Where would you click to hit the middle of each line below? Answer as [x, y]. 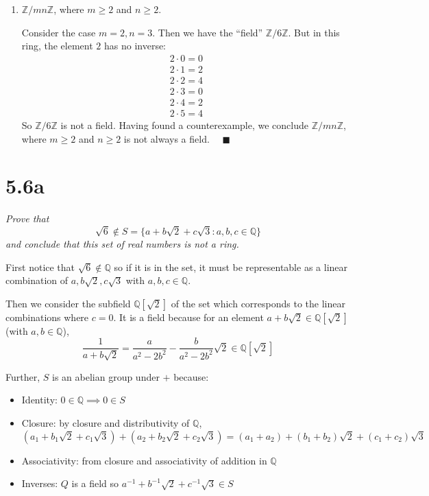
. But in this [314, 32]
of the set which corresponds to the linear [258, 303]
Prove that [27, 219]
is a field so [95, 483]
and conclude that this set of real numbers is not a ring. [122, 244]
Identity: [39, 400]
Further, [23, 376]
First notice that [40, 267]
